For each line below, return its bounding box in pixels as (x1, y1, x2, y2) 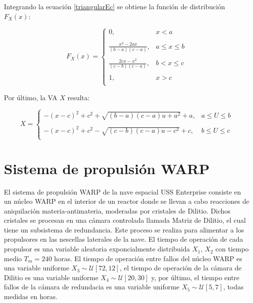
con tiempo (215, 244, 249, 254)
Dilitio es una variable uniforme (4, 272, 98, 282)
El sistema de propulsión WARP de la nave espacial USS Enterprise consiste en (4, 186, 241, 196)
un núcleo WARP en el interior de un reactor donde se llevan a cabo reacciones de (4, 196, 250, 206)
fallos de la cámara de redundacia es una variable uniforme (4, 282, 180, 292)
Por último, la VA (4, 92, 58, 102)
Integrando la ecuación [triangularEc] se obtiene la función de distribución (4, 1, 225, 11)
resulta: (67, 92, 90, 102)
